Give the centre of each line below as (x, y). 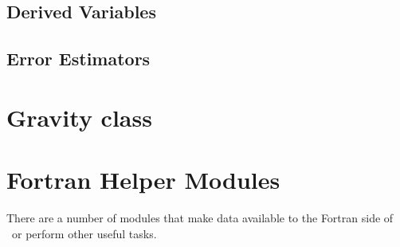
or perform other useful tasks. (84, 233)
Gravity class (79, 117)
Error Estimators (78, 59)
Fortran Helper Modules (143, 180)
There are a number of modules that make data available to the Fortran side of (200, 218)
